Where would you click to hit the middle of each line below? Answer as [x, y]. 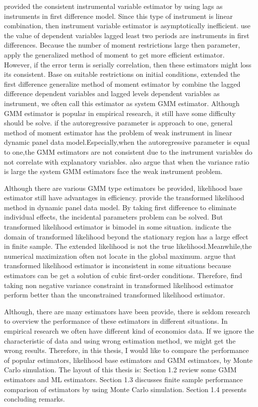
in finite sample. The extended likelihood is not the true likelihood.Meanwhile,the [128, 246]
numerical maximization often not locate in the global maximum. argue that [120, 256]
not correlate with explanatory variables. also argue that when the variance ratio [127, 161]
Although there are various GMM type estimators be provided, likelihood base [123, 188]
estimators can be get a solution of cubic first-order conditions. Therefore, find [123, 275]
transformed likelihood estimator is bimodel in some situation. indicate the [118, 227]
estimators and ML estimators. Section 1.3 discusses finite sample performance [124, 379]
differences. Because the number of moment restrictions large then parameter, [122, 45]
